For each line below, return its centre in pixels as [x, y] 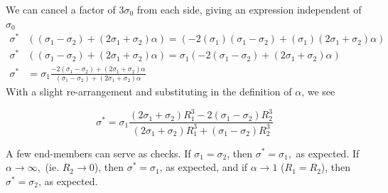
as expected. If [328, 153]
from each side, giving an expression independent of [249, 9]
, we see [318, 92]
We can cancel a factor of [61, 9]
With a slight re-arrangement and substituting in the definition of [149, 92]
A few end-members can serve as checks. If [98, 153]
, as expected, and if [204, 167]
